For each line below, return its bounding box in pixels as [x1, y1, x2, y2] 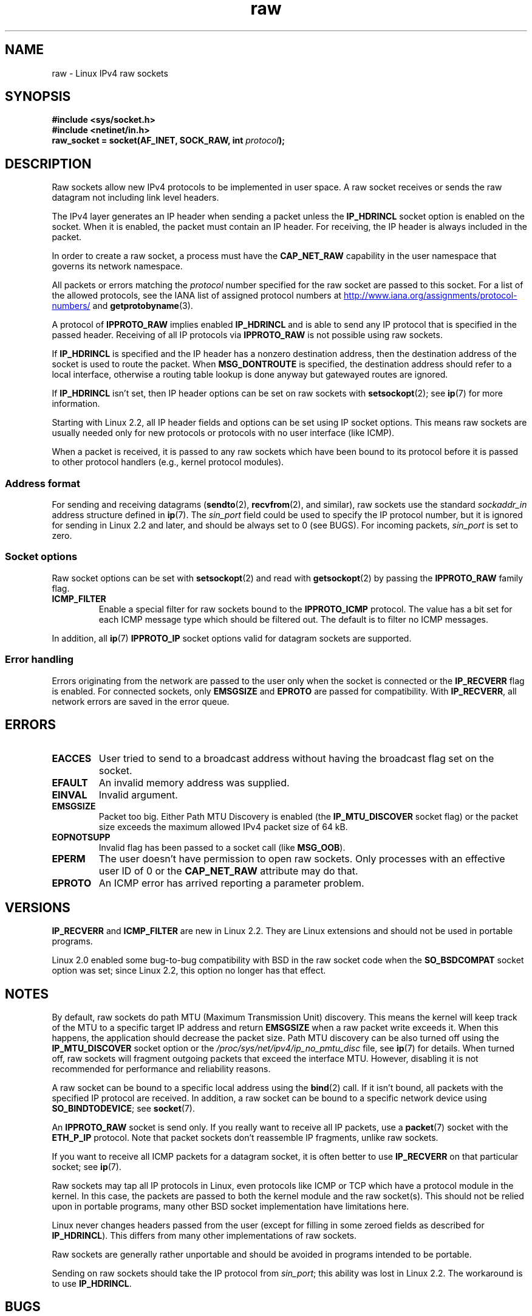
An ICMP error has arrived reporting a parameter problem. [98, 877, 364, 890]
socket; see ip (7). [52, 1162, 121, 1172]
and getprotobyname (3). [92, 300, 193, 311]
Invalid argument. [98, 789, 178, 802]
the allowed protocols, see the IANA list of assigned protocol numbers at [52, 290, 342, 301]
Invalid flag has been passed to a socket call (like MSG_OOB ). [98, 842, 346, 853]
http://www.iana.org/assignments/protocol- [344, 290, 517, 301]
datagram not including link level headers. [52, 192, 219, 203]
